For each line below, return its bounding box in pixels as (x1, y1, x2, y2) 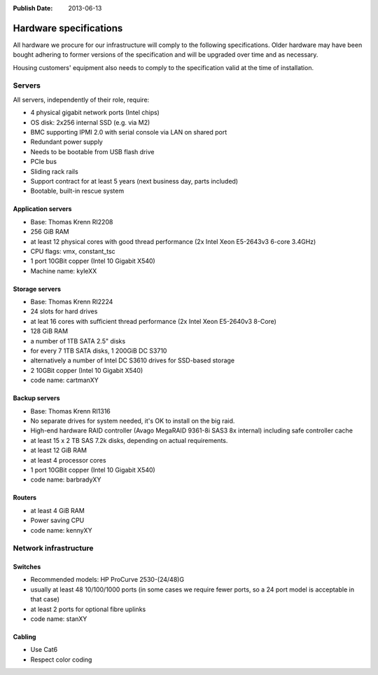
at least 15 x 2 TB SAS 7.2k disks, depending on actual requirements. (30, 436, 228, 444)
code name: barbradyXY (30, 475, 101, 484)
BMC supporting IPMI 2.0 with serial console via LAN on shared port (30, 128, 227, 136)
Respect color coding (30, 655, 92, 664)
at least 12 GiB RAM (30, 446, 87, 455)
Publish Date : (13, 4, 53, 12)
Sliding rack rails (30, 167, 78, 175)
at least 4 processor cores (30, 456, 106, 464)
